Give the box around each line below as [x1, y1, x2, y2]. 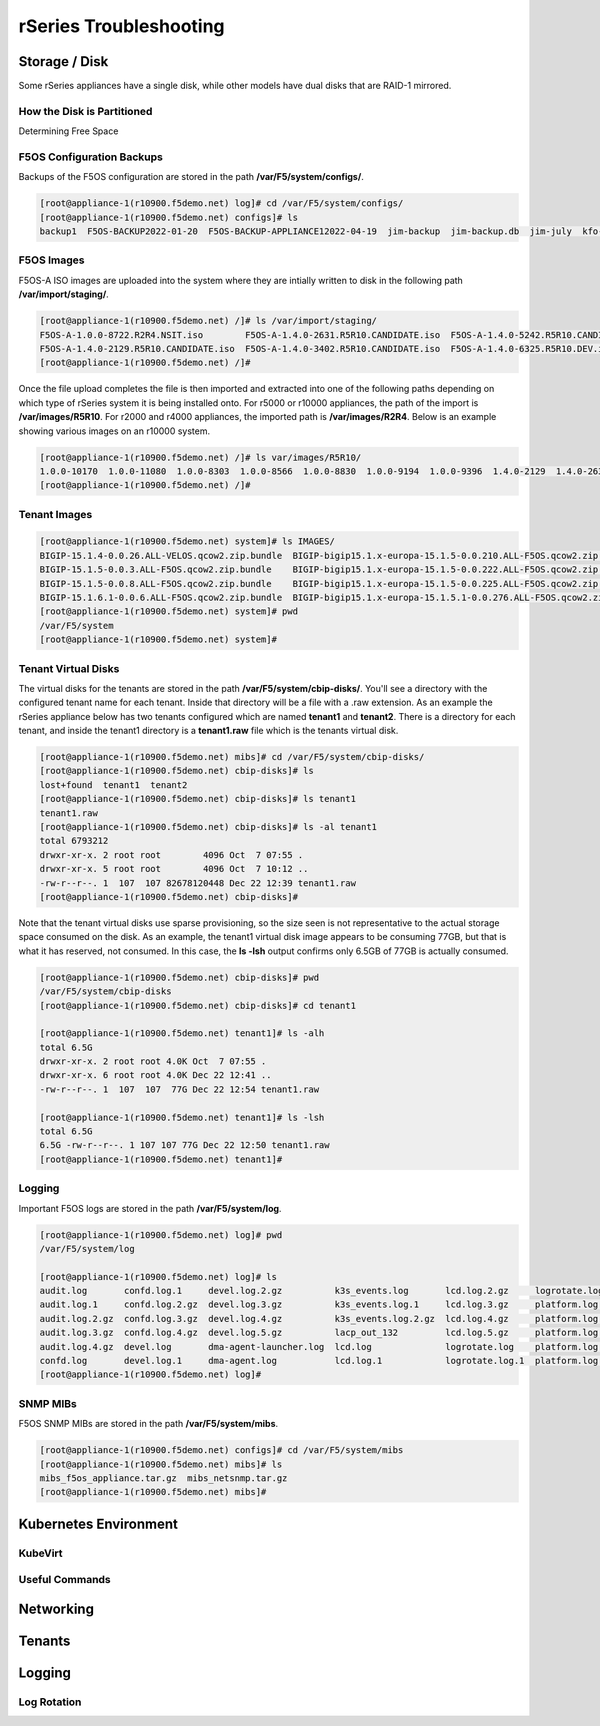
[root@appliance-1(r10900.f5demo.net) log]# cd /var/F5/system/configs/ [39, 198, 404, 209]
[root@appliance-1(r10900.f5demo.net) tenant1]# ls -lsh [39, 1111, 325, 1123]
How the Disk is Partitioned [18, 104, 153, 118]
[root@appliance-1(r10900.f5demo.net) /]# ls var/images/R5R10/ [39, 451, 362, 463]
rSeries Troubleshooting [18, 15, 225, 37]
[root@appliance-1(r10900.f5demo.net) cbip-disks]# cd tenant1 [39, 1000, 357, 1011]
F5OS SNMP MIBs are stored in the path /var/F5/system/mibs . [18, 1418, 279, 1430]
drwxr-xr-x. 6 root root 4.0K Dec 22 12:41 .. [39, 1070, 272, 1081]
